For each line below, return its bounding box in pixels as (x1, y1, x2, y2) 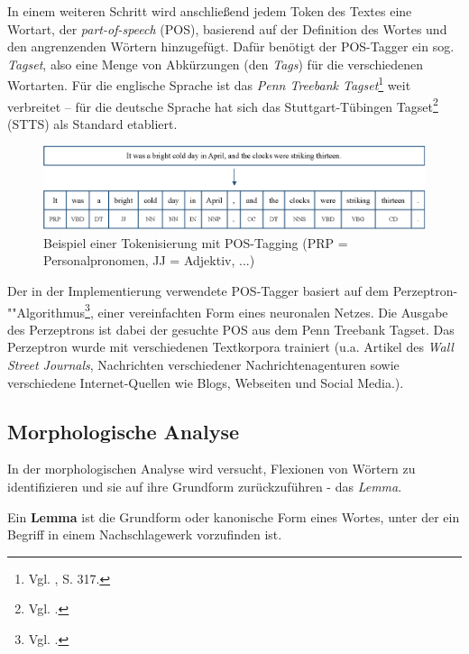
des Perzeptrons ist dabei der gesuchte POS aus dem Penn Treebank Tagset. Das (7, 319, 455, 338)
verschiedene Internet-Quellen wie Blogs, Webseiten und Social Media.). (7, 373, 404, 391)
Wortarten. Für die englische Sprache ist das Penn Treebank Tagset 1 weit (7, 73, 411, 95)
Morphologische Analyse (7, 417, 239, 445)
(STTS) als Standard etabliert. (7, 114, 178, 133)
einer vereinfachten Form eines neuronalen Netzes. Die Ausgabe (97, 302, 448, 321)
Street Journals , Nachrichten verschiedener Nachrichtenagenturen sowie (7, 355, 400, 373)
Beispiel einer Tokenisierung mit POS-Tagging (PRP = (43, 233, 348, 252)
